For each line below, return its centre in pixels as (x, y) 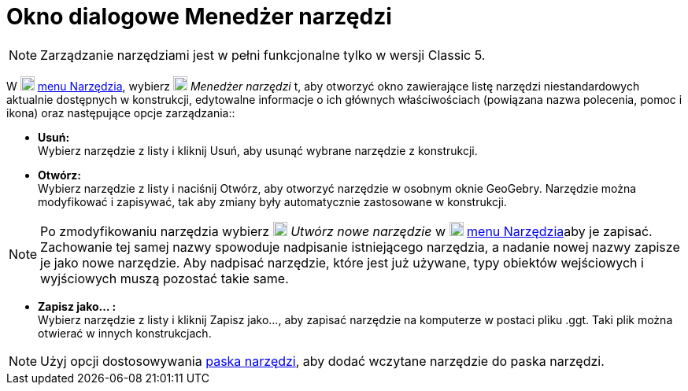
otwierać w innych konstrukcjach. (125, 333)
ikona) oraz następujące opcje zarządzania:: (121, 113)
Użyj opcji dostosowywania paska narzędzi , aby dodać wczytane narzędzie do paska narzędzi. (322, 361)
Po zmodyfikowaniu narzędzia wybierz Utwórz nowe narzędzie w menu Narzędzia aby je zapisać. (346, 231)
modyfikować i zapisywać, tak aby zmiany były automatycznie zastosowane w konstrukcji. (272, 201)
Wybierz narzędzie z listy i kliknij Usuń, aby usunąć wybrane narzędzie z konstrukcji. (258, 150)
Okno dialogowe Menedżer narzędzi (199, 17)
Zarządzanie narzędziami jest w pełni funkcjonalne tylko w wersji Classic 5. (263, 55)
